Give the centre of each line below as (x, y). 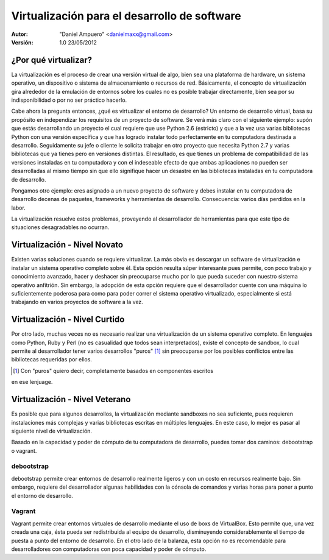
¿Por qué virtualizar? (52, 60)
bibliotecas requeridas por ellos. (52, 360)
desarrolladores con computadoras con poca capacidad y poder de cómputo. (109, 549)
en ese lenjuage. (32, 382)
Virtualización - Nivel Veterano (71, 399)
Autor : (20, 34)
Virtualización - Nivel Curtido (68, 320)
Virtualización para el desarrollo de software (126, 16)
